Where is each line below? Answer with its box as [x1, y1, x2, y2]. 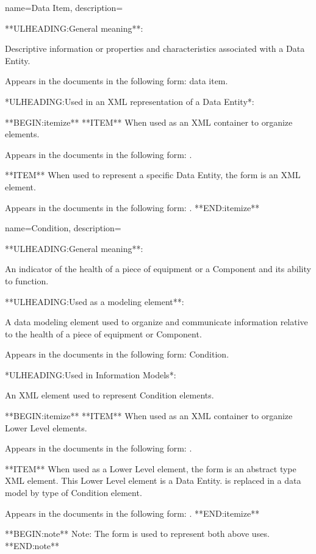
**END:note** [5, 539, 60, 552]
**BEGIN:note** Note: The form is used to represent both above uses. [5, 527, 270, 540]
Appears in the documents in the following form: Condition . [5, 348, 229, 361]
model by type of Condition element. [5, 486, 142, 499]
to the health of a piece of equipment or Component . [5, 327, 202, 340]
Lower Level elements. [5, 421, 87, 434]
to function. [5, 274, 49, 287]
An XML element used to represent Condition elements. [5, 389, 214, 401]
